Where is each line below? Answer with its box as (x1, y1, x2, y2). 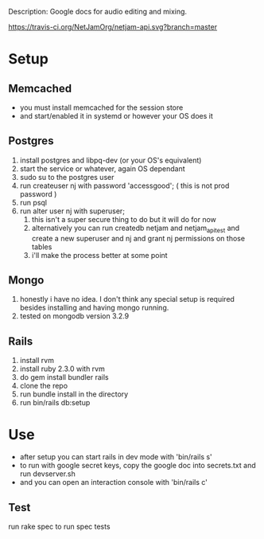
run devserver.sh (19, 469, 76, 478)
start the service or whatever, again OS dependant (19, 163, 185, 174)
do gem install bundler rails (19, 373, 109, 382)
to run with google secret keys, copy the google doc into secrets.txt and (19, 461, 256, 471)
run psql (19, 197, 48, 207)
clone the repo (19, 381, 68, 391)
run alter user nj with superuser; (19, 206, 126, 216)
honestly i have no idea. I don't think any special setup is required (19, 295, 235, 304)
